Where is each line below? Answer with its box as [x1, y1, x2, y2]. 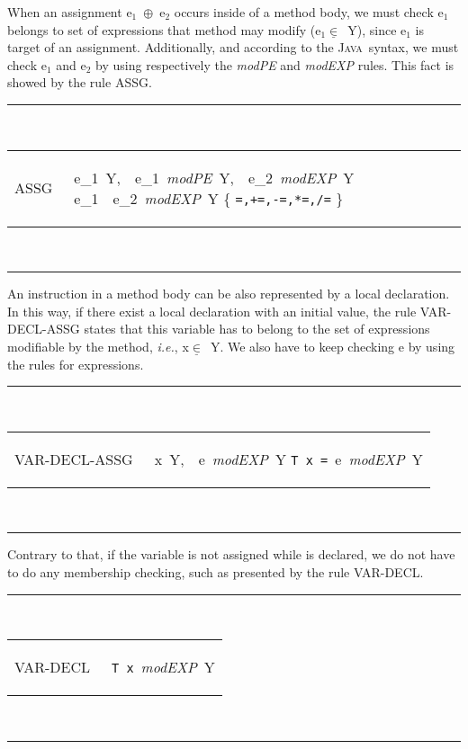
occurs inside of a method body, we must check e [174, 3, 444, 21]
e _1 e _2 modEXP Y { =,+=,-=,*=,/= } [74, 187, 344, 209]
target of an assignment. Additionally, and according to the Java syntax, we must [7, 38, 459, 57]
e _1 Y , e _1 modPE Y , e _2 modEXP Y [74, 166, 355, 188]
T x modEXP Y [112, 656, 215, 678]
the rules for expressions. [7, 354, 144, 373]
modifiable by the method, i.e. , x [7, 336, 189, 355]
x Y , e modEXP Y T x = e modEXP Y [154, 448, 423, 469]
